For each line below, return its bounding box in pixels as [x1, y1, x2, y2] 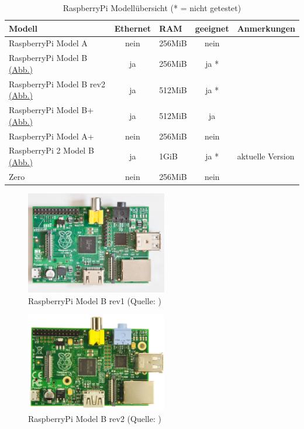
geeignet [195, 22, 229, 34]
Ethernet [114, 22, 151, 34]
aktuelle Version [237, 150, 295, 162]
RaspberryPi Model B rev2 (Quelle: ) [28, 412, 161, 424]
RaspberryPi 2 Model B [9, 144, 94, 156]
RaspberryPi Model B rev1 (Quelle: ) [28, 294, 161, 307]
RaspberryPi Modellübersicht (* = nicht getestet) [63, 2, 241, 13]
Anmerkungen [237, 22, 295, 34]
